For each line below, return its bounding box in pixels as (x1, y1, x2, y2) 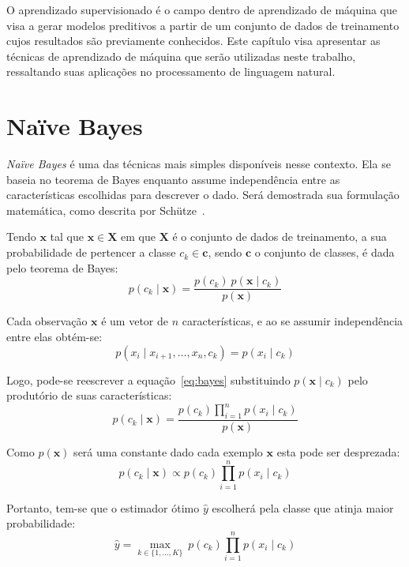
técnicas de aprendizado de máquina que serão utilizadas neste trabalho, (6, 47, 356, 64)
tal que (50, 228, 84, 245)
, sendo (208, 244, 242, 261)
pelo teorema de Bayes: (6, 259, 118, 276)
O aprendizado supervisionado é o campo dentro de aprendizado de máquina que (6, 2, 398, 17)
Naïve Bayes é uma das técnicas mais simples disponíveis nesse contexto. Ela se (6, 156, 391, 172)
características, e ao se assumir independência (182, 313, 403, 329)
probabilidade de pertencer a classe (6, 244, 176, 261)
